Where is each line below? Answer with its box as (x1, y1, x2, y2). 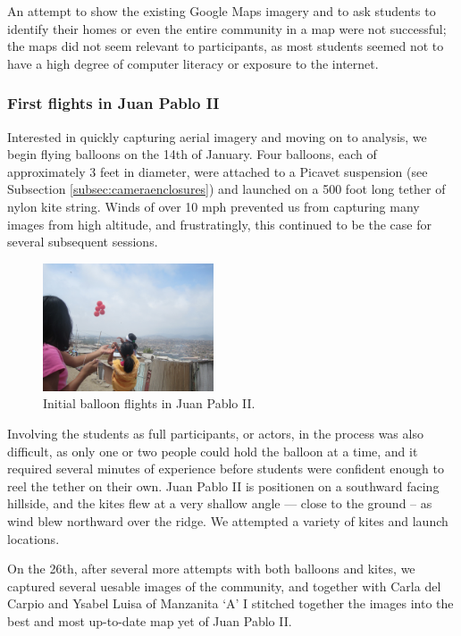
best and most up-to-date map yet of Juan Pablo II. (7, 611, 292, 630)
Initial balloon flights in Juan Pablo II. (43, 394, 256, 413)
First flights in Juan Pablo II (7, 92, 220, 114)
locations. (7, 529, 60, 548)
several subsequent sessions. (7, 232, 158, 251)
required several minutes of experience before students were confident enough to (7, 459, 444, 478)
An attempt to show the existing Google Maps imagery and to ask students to (7, 2, 436, 20)
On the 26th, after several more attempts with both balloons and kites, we (7, 559, 415, 578)
